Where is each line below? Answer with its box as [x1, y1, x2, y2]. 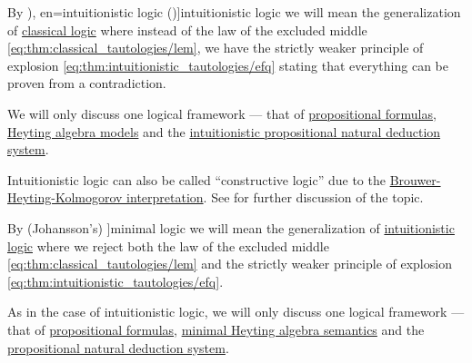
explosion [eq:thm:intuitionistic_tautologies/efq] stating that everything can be [7, 55, 448, 74]
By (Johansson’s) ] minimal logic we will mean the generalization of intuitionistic [7, 218, 455, 237]
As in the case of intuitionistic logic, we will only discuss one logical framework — [7, 302, 465, 321]
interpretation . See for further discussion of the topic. [126, 188, 424, 207]
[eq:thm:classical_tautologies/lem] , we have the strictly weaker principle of [7, 38, 424, 57]
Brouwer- [389, 170, 441, 189]
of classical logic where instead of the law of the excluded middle [7, 20, 367, 39]
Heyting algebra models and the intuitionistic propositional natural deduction [7, 122, 441, 141]
